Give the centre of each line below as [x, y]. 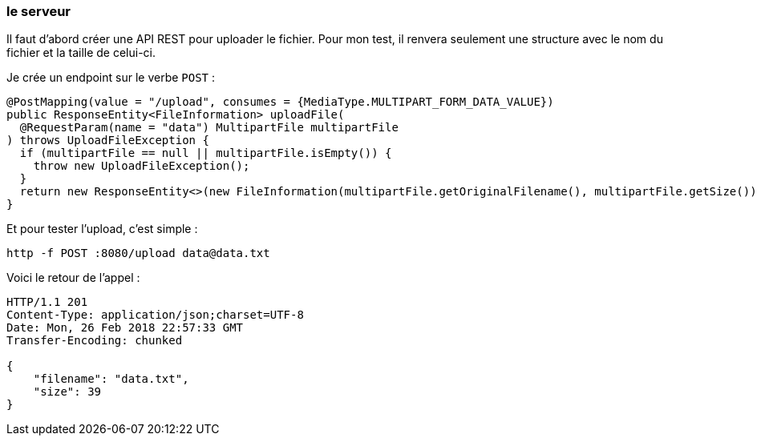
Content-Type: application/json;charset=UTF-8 [155, 315]
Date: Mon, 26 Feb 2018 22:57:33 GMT [125, 328]
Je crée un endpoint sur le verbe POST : [111, 78]
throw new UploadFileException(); [142, 166]
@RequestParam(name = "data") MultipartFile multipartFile [209, 128]
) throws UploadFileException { [108, 141]
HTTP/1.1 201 [47, 302]
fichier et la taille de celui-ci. [81, 53]
